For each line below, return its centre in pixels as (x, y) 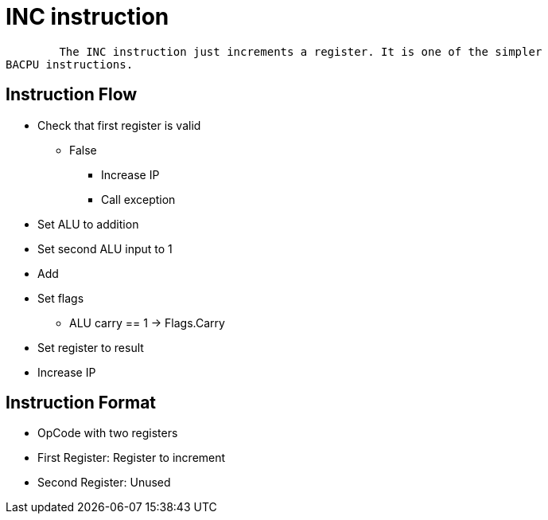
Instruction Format (81, 403)
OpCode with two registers (108, 433)
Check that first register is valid (119, 125)
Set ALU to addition (88, 224)
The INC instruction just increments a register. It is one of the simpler (301, 51)
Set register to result (91, 347)
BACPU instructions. (70, 64)
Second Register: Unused (104, 483)
